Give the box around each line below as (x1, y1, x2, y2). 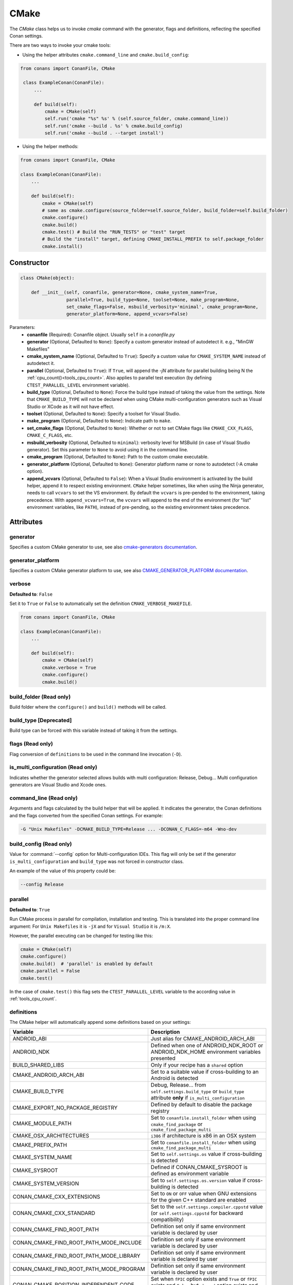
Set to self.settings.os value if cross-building (150, 1150, 262, 1158)
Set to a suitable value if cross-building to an (150, 1068, 259, 1075)
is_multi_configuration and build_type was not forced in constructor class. (9, 858, 184, 865)
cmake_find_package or (150, 1121, 203, 1128)
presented (150, 1055, 175, 1062)
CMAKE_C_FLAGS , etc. (27, 432, 73, 438)
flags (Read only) (9, 740, 53, 747)
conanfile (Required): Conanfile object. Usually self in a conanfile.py (27, 332, 175, 338)
